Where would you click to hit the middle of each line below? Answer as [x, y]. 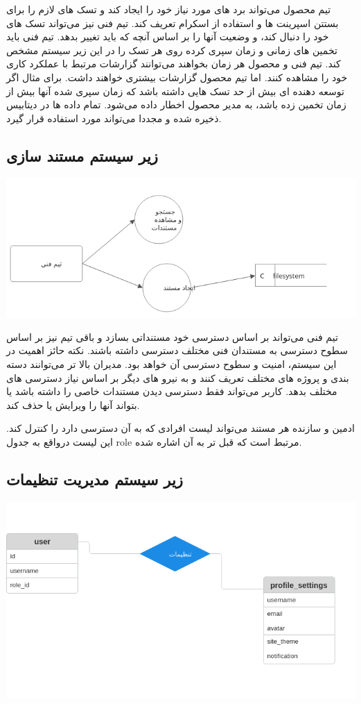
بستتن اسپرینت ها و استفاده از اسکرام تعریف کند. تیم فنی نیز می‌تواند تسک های [173, 23]
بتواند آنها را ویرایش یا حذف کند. [73, 404]
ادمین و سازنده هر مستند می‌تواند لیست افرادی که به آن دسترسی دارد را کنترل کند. [180, 428]
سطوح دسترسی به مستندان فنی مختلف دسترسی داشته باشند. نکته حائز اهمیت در [177, 350]
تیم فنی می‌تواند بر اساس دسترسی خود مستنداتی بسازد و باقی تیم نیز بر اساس [172, 336]
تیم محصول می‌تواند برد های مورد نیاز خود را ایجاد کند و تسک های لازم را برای [169, 9]
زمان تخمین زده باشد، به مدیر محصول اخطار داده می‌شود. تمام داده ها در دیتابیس [176, 104]
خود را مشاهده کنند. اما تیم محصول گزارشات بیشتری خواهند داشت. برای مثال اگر [177, 77]
